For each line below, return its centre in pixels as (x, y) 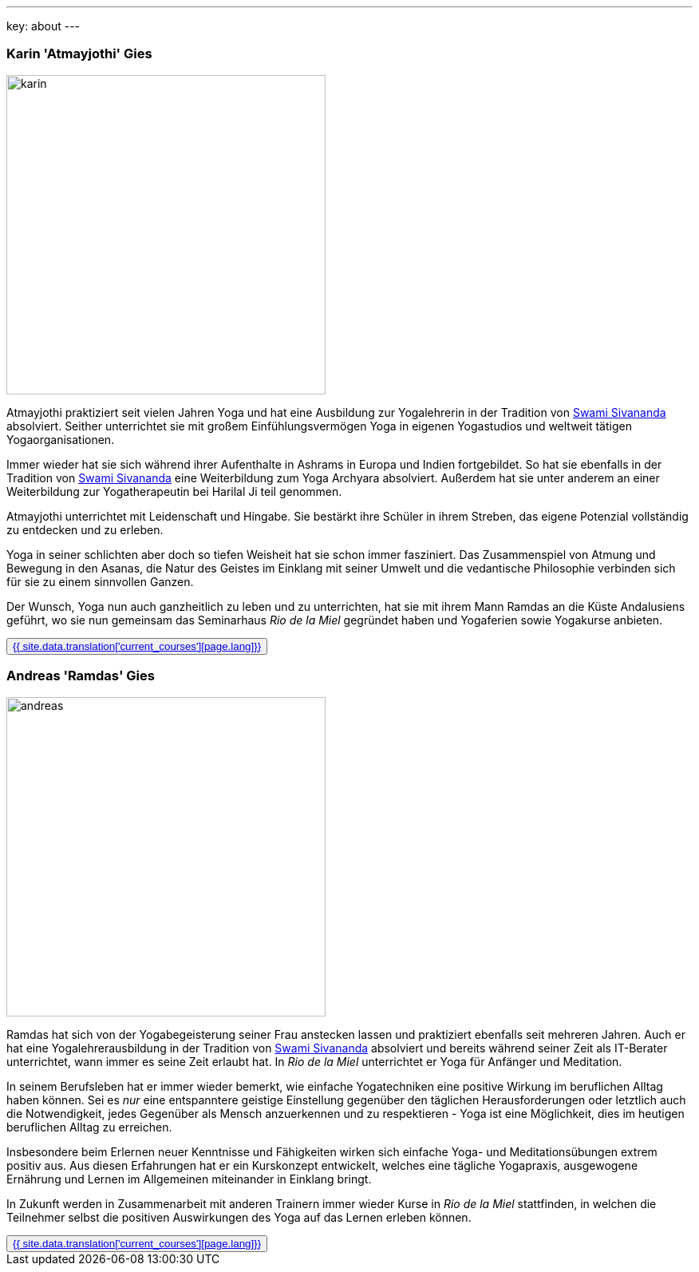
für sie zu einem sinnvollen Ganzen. (100, 581)
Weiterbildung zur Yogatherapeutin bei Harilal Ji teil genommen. (174, 491)
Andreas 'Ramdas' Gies (81, 676)
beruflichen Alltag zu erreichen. (89, 1127)
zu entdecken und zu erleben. (85, 529)
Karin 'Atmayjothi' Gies (79, 54)
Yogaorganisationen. (61, 439)
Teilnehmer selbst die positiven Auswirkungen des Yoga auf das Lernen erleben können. (239, 1217)
